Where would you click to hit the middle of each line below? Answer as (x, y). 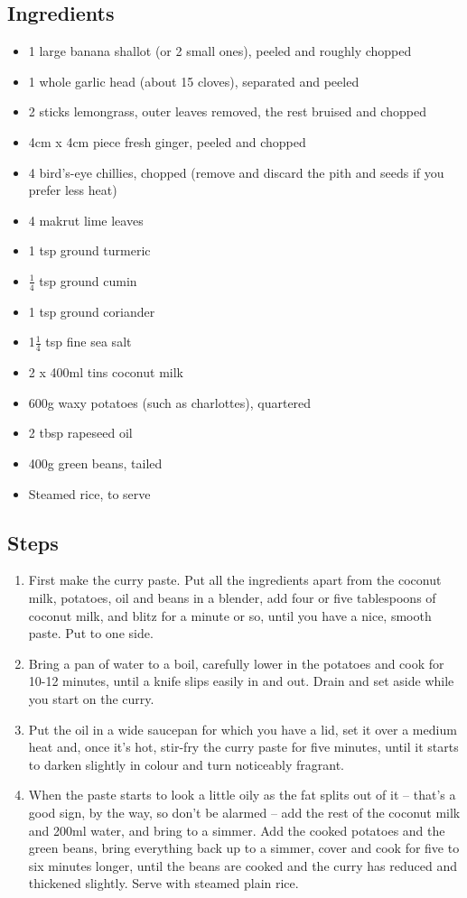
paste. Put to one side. (91, 633)
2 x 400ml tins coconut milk (106, 372)
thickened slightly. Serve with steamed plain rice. (163, 883)
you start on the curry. (91, 698)
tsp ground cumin (88, 280)
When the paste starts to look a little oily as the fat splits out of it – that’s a (242, 795)
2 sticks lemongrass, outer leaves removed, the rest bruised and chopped (227, 111)
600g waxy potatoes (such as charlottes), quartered (170, 402)
